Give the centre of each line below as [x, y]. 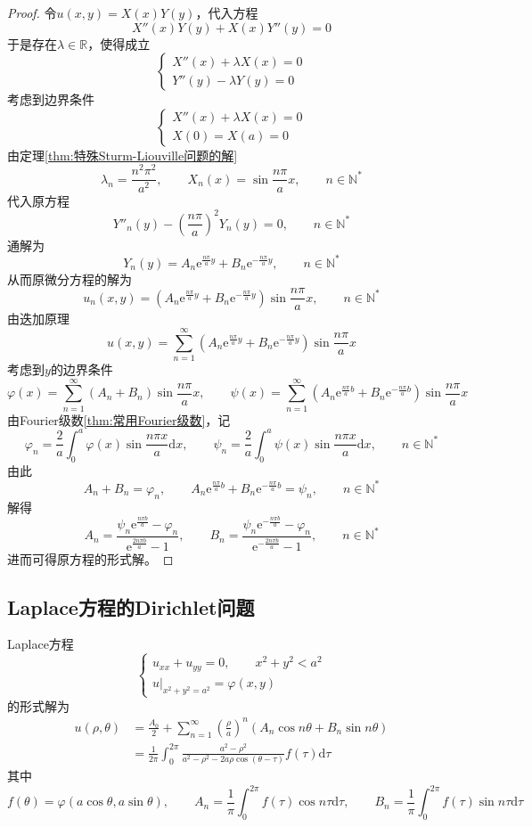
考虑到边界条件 [51, 99]
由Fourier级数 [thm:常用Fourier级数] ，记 [119, 419]
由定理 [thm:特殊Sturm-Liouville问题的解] [123, 155]
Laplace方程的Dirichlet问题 [131, 606]
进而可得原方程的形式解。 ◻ [90, 558]
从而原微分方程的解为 [70, 278]
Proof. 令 [32, 12]
